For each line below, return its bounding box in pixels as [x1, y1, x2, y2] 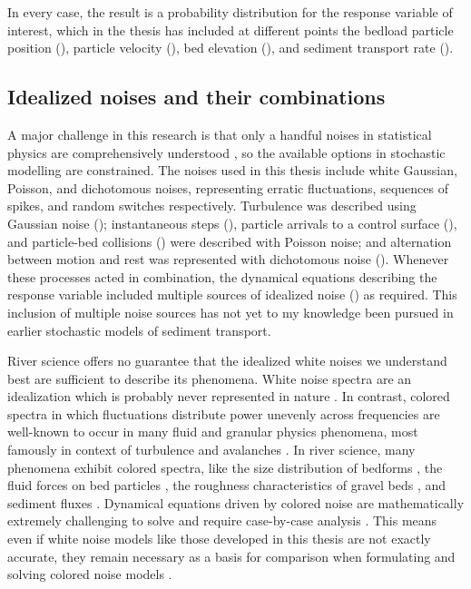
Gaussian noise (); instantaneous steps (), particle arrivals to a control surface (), [7, 213, 457, 232]
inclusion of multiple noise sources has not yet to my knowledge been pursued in [7, 302, 454, 321]
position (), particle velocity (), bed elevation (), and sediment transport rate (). [7, 38, 454, 57]
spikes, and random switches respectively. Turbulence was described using [7, 196, 417, 215]
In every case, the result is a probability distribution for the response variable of [7, 3, 453, 21]
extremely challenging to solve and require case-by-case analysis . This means [7, 511, 437, 530]
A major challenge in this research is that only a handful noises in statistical [7, 124, 432, 143]
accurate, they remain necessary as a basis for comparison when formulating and [7, 546, 456, 565]
